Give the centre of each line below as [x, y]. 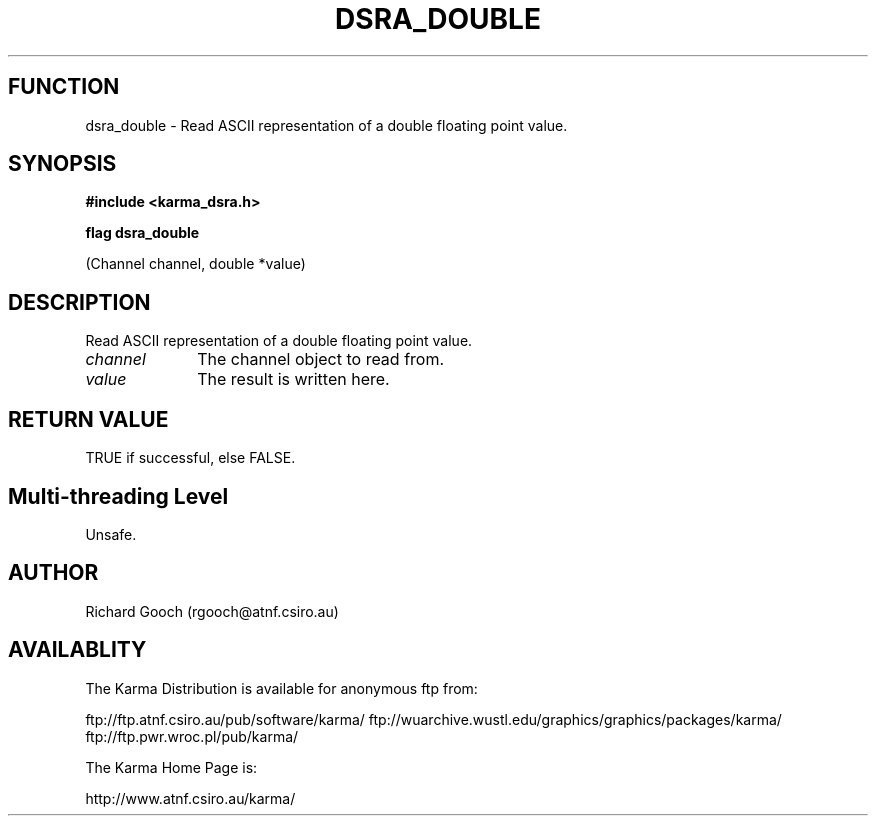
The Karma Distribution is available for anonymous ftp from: [281, 688]
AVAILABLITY [77, 650]
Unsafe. [111, 534]
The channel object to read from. [321, 359]
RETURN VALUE [88, 419]
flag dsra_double [142, 233]
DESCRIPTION [79, 302]
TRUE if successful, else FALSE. [190, 458]
